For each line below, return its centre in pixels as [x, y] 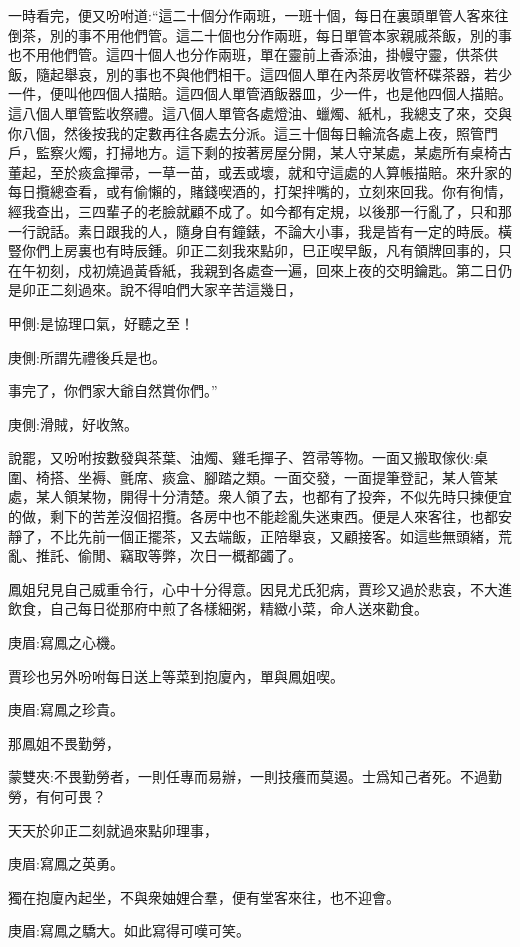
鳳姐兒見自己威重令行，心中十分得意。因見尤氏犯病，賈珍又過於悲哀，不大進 [260, 588]
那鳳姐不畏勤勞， [64, 742]
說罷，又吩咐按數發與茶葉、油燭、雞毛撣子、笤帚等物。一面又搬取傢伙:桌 [248, 457]
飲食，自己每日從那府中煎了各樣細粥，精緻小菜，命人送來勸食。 [218, 608]
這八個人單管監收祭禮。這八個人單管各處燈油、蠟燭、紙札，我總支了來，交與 [260, 112]
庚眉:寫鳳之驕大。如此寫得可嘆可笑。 [129, 930]
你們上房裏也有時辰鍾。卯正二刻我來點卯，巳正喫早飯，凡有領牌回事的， [259, 250]
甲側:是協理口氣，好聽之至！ [101, 322]
